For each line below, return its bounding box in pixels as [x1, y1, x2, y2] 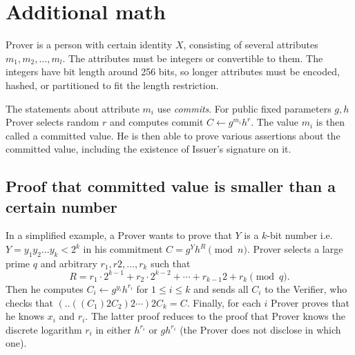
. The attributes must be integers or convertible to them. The [62, 50, 323, 65]
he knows [6, 309, 45, 323]
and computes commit [110, 115, 204, 129]
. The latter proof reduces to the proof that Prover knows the [85, 309, 345, 323]
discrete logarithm [6, 322, 82, 336]
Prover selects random [6, 115, 99, 129]
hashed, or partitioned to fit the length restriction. [6, 77, 219, 92]
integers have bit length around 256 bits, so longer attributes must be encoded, [6, 64, 340, 79]
